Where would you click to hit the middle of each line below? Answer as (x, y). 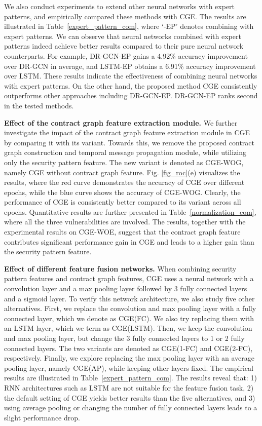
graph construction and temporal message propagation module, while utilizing (125, 152)
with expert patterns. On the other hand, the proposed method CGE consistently (131, 85)
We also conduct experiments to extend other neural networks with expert (120, 6)
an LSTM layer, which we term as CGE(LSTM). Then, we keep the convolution (128, 328)
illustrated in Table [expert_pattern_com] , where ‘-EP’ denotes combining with (129, 26)
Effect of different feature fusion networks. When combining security (120, 268)
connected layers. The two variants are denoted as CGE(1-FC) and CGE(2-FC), (128, 348)
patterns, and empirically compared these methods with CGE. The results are (125, 16)
